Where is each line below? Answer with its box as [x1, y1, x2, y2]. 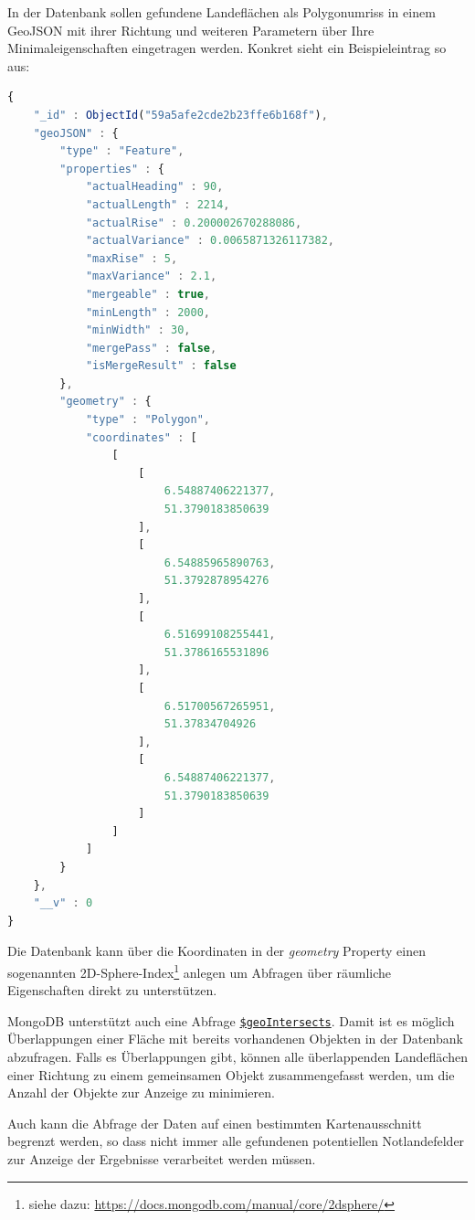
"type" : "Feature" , [59, 144, 185, 158]
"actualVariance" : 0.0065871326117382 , [85, 234, 334, 248]
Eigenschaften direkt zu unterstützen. [7, 981, 217, 1000]
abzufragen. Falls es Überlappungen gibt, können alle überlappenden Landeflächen [7, 1046, 468, 1066]
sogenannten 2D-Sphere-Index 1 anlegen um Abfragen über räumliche [7, 960, 392, 981]
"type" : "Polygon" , [85, 413, 210, 427]
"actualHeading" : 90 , [85, 180, 224, 194]
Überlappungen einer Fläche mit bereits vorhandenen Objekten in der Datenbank [7, 1029, 463, 1048]
